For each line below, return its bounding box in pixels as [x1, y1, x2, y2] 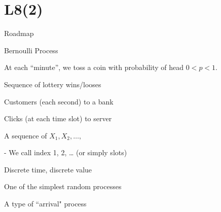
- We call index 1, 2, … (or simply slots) [4, 147, 127, 158]
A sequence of [4, 130, 47, 140]
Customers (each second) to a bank [4, 96, 114, 107]
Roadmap [4, 28, 34, 39]
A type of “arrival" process [4, 198, 87, 209]
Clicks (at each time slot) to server [4, 113, 112, 124]
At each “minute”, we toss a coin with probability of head [4, 62, 184, 73]
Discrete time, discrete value [4, 164, 92, 174]
